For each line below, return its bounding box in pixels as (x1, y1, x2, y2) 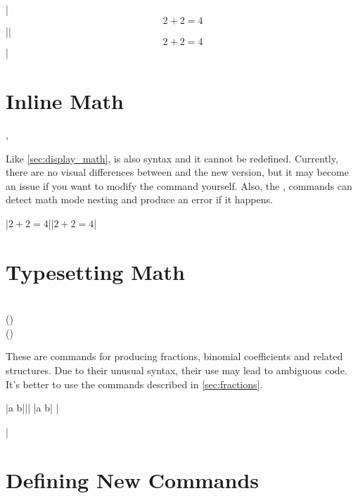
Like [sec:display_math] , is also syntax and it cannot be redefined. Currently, (6, 151, 338, 165)
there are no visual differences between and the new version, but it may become (6, 165, 349, 179)
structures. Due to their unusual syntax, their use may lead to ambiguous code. (6, 362, 347, 377)
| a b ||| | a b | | (6, 400, 59, 415)
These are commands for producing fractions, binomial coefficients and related (6, 349, 343, 364)
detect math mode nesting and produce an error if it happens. (6, 192, 273, 207)
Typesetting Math (6, 257, 185, 286)
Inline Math (6, 86, 124, 115)
